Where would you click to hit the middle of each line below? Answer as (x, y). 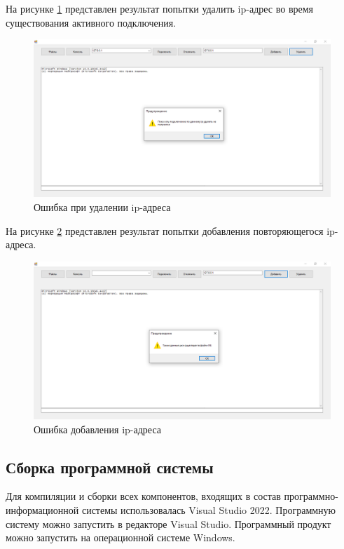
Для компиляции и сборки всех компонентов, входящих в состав (143, 496)
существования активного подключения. (91, 22)
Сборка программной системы (110, 467)
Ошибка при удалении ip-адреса (102, 207)
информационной (42, 510)
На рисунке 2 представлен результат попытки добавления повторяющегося (165, 230)
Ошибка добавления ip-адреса (97, 429)
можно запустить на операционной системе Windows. (121, 537)
